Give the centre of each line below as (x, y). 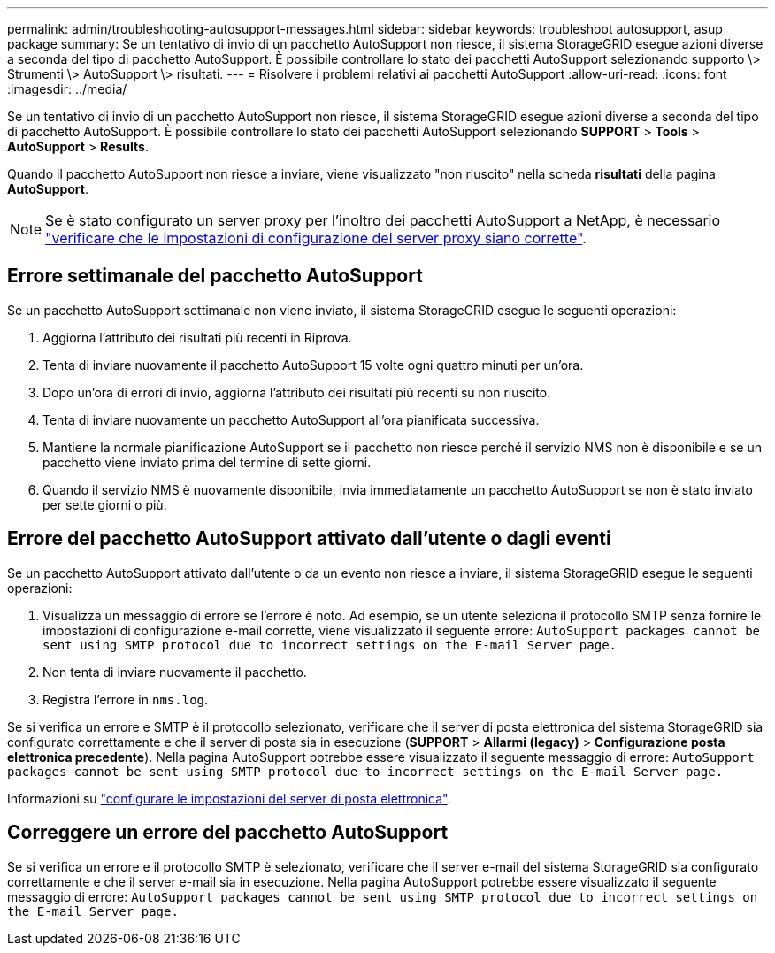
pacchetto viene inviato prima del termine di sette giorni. (207, 462)
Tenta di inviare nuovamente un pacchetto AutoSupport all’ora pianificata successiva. (291, 419)
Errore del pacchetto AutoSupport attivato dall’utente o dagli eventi (309, 539)
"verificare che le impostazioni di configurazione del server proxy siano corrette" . (316, 238)
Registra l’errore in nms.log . (126, 699)
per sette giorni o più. (105, 504)
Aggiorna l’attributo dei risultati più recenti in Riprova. (197, 337)
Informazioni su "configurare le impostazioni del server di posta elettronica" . (229, 798)
